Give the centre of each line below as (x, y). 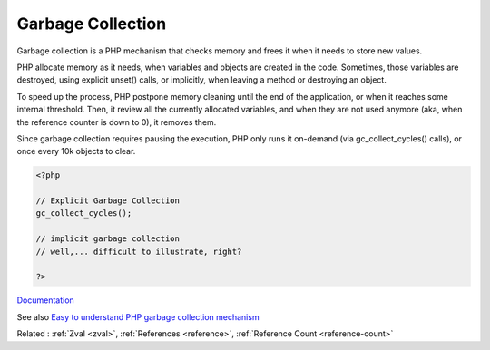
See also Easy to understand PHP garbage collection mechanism (138, 316)
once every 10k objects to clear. (76, 151)
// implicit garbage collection (108, 239)
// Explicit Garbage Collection (108, 201)
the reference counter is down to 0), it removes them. (117, 122)
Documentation (45, 300)
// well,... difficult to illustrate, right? (139, 251)
